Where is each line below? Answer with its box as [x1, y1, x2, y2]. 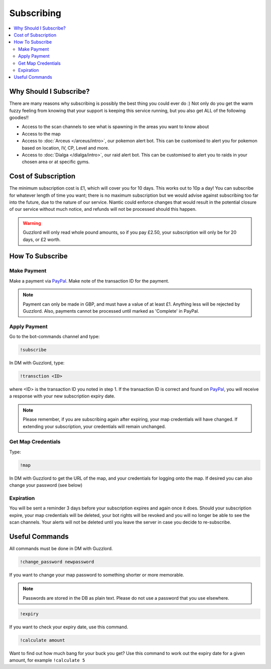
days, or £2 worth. [23, 236, 61, 242]
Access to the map [22, 130, 61, 137]
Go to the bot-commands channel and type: [9, 334, 100, 340]
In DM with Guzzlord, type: [9, 360, 65, 366]
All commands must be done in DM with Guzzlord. [9, 545, 113, 552]
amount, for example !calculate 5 [9, 657, 85, 663]
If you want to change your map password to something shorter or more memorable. [9, 572, 184, 578]
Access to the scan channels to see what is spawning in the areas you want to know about [22, 123, 209, 130]
